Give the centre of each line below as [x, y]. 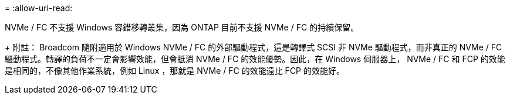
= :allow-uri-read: [39, 8]
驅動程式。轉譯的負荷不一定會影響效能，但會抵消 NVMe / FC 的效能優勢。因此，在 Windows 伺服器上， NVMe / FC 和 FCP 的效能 [255, 59]
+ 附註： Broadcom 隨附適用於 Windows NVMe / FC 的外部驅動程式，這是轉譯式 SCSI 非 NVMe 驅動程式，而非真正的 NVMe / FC [254, 47]
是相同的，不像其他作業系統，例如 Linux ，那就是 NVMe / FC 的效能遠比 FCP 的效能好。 [175, 71]
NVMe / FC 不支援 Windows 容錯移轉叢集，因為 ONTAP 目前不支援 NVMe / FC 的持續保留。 [182, 27]
